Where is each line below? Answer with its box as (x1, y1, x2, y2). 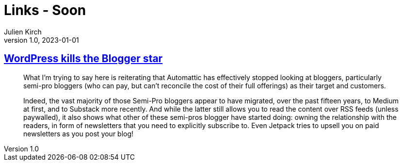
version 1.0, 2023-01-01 (4, 35, 79, 44)
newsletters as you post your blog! (23, 129, 134, 138)
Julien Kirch (4, 27, 42, 36)
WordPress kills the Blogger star (4, 52, 163, 65)
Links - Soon (4, 2, 86, 18)
